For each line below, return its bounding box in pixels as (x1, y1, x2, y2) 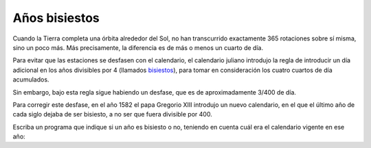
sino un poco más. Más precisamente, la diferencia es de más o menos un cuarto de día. (12, 43, 264, 51)
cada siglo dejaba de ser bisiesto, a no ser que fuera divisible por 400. (12, 110, 212, 119)
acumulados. (12, 75, 49, 84)
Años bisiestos (12, 10, 100, 25)
